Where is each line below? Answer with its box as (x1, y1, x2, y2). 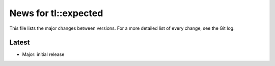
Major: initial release (22, 51, 65, 57)
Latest (9, 38, 30, 47)
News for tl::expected (9, 8, 103, 19)
